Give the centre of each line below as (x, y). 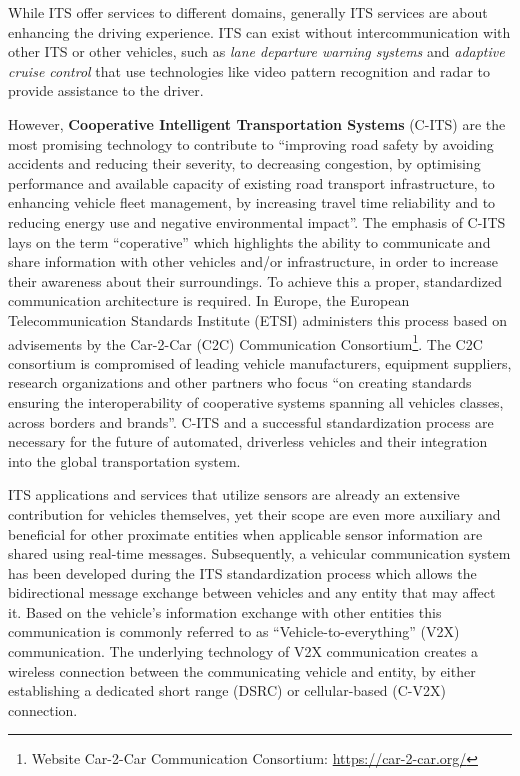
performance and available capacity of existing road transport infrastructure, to (251, 182)
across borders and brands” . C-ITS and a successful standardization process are (251, 421)
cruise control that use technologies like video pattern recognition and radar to (249, 70)
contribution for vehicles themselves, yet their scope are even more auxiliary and (254, 513)
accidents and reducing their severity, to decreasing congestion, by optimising (244, 163)
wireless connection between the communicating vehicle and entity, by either (242, 670)
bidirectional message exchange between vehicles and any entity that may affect (252, 592)
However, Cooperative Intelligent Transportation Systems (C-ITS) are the (257, 123)
